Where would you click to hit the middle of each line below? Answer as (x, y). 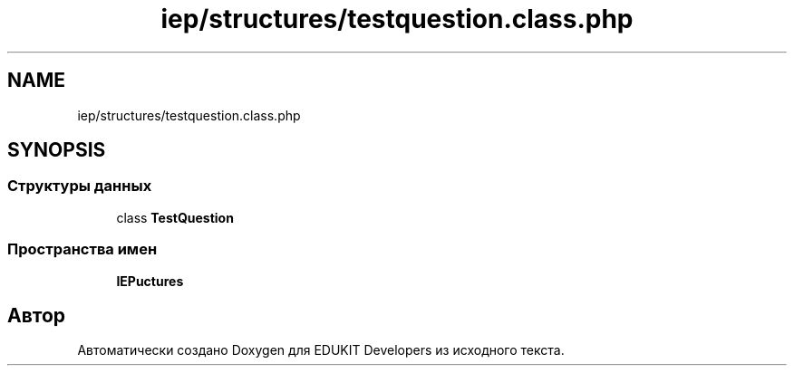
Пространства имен (82, 249)
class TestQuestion (175, 217)
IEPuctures (150, 281)
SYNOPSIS (57, 150)
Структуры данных (80, 186)
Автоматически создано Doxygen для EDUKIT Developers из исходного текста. (321, 350)
